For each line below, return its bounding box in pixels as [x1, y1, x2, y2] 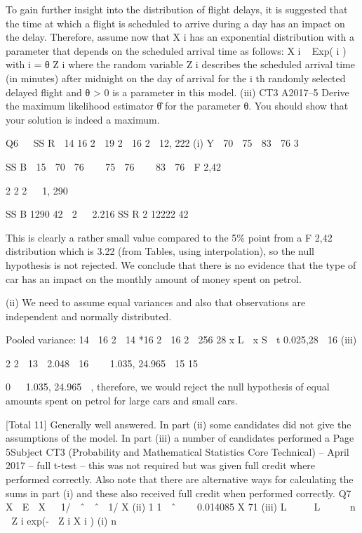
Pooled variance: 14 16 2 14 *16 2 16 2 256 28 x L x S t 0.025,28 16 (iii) [6, 332, 357, 347]
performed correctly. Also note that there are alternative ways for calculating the [6, 472, 354, 487]
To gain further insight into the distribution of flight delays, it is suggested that [6, 2, 348, 16]
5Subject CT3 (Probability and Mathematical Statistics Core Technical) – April [6, 444, 349, 459]
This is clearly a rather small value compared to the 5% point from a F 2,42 [6, 230, 333, 244]
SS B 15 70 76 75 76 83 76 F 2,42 [6, 159, 222, 173]
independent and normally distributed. [6, 308, 172, 323]
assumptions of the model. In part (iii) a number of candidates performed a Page [6, 430, 354, 445]
